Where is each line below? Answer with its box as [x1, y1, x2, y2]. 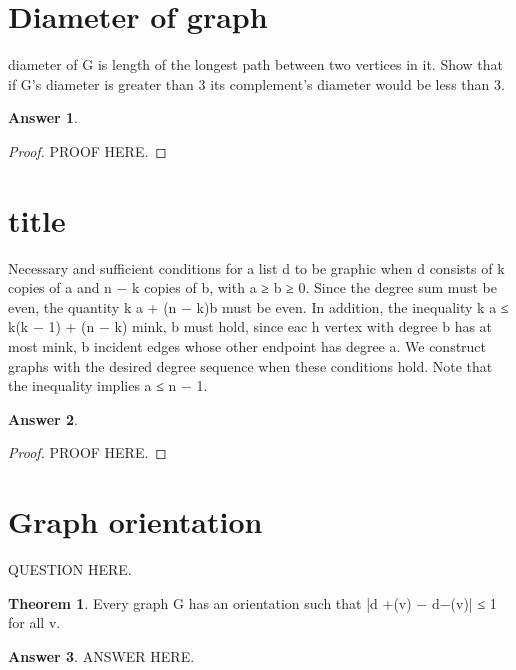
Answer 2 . [8, 408, 78, 429]
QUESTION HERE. [8, 559, 132, 580]
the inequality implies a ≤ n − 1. [8, 375, 208, 396]
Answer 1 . [8, 107, 78, 128]
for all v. [8, 612, 61, 633]
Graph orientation [8, 501, 263, 542]
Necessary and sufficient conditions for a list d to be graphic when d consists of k [8, 257, 505, 278]
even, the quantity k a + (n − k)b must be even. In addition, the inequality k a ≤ [8, 296, 509, 317]
